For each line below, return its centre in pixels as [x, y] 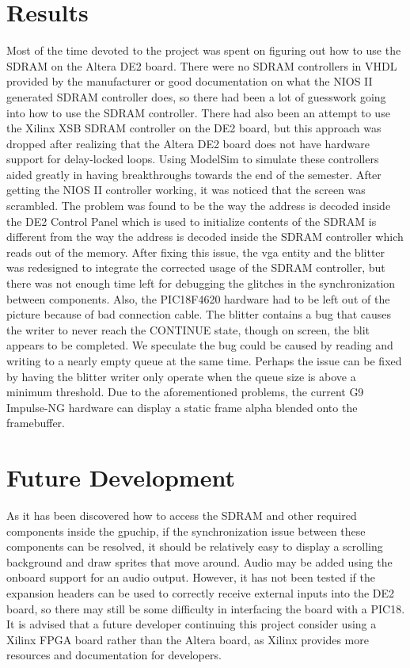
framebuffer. [36, 423]
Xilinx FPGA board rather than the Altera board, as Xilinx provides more [188, 639]
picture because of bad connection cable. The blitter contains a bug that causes [199, 314]
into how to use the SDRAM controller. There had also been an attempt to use [198, 112]
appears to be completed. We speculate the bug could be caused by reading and [200, 345]
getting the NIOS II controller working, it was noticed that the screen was [186, 190]
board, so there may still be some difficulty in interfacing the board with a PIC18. [206, 608]
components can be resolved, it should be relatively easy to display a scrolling [195, 546]
